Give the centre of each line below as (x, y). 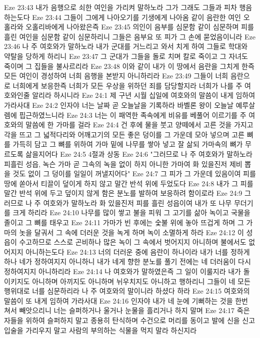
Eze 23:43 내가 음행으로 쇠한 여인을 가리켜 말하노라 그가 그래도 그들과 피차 (120, 7)
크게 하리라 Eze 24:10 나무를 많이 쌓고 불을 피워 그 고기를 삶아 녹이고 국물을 (131, 212)
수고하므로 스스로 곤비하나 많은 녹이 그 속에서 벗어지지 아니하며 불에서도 (133, 242)
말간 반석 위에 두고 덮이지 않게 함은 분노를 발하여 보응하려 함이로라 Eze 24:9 (123, 193)
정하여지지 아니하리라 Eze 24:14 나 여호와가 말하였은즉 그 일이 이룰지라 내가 (122, 271)
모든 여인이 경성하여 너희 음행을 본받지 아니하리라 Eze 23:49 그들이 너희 (116, 76)
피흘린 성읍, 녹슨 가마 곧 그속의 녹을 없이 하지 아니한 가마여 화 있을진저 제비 (123, 164)
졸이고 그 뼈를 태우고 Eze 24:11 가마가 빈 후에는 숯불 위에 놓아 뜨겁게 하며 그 (124, 222)
